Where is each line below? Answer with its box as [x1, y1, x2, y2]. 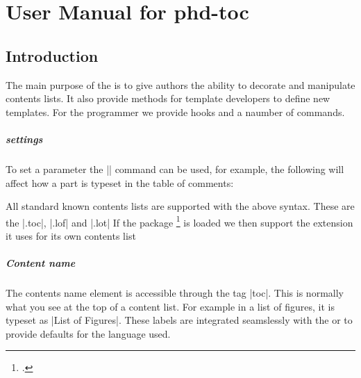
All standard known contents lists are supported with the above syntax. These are [6, 199, 355, 213]
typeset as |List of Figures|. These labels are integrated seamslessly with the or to [6, 313, 353, 327]
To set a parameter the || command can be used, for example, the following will [6, 161, 344, 176]
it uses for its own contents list [6, 228, 136, 243]
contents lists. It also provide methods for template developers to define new [6, 91, 330, 106]
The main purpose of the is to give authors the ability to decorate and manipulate [6, 77, 355, 92]
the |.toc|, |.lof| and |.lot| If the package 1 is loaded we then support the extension [6, 213, 353, 229]
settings [6, 131, 43, 146]
